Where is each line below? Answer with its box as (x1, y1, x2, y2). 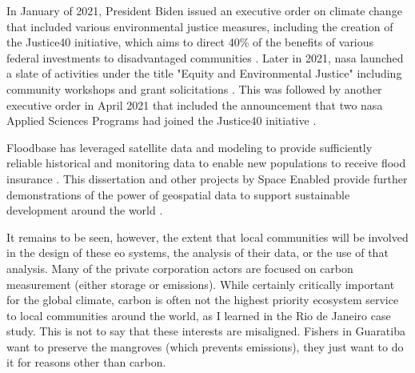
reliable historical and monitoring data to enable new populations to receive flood (6, 154, 406, 171)
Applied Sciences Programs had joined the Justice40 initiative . (6, 112, 317, 129)
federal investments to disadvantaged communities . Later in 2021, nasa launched (6, 49, 404, 66)
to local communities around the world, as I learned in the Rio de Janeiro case (6, 307, 391, 323)
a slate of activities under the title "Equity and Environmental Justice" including (6, 65, 402, 82)
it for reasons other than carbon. (6, 354, 166, 371)
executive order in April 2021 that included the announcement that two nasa (6, 96, 383, 113)
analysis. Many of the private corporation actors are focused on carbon (6, 259, 353, 276)
